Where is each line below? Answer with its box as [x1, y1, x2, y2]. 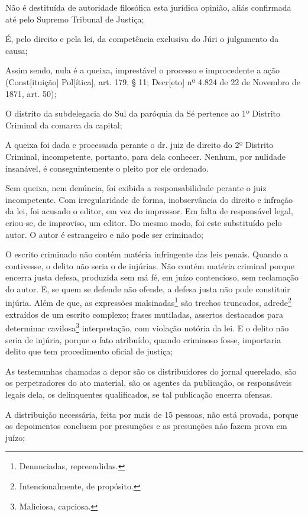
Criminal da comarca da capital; [5, 118, 122, 131]
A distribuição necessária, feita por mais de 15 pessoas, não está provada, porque [5, 408, 299, 420]
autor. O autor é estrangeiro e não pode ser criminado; [5, 228, 203, 240]
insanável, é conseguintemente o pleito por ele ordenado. [5, 162, 209, 174]
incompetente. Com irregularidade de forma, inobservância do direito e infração [5, 193, 293, 205]
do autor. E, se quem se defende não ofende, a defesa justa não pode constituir [5, 282, 290, 295]
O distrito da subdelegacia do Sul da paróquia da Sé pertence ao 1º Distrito [5, 107, 280, 120]
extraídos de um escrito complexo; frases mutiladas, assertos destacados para [5, 308, 283, 320]
